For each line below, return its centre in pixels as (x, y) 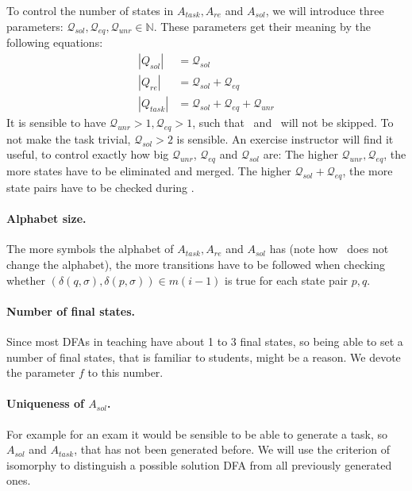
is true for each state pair (287, 280)
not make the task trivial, (69, 138)
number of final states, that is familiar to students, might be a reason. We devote (204, 357)
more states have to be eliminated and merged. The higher (149, 171)
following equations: (55, 42)
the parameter (41, 372)
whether (26, 280)
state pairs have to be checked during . (100, 188)
